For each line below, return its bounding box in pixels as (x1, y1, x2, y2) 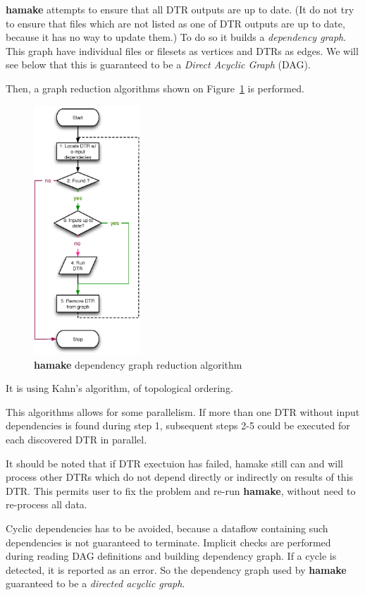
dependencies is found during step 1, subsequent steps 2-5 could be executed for (6, 418, 350, 433)
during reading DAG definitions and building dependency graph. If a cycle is (6, 548, 337, 563)
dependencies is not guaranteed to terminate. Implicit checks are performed (6, 534, 331, 549)
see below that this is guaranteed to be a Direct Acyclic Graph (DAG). (6, 57, 311, 72)
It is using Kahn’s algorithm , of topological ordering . (6, 381, 233, 395)
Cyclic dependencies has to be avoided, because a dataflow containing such (6, 520, 328, 535)
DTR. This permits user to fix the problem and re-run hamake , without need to (6, 483, 356, 498)
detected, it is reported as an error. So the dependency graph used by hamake (6, 562, 347, 577)
